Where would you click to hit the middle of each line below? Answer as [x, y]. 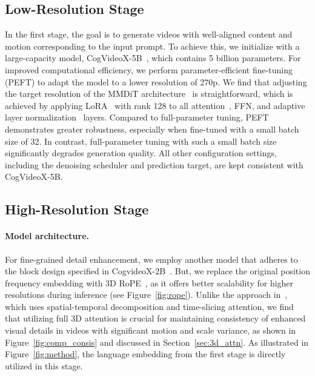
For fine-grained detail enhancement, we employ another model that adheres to [151, 259]
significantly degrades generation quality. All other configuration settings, [141, 153]
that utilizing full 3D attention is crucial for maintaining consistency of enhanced [155, 318]
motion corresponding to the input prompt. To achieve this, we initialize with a [152, 46]
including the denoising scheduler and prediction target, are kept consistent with [154, 164]
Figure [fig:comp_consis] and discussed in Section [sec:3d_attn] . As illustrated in [157, 342]
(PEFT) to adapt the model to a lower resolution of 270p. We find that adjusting [156, 81]
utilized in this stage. [44, 365]
